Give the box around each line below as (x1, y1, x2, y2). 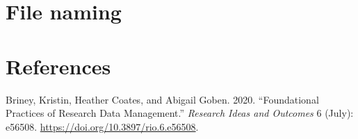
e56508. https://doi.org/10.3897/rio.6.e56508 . (6, 119, 199, 133)
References (6, 51, 111, 80)
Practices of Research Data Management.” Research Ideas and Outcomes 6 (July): (6, 106, 354, 120)
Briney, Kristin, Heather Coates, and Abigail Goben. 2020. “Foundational (6, 92, 319, 106)
